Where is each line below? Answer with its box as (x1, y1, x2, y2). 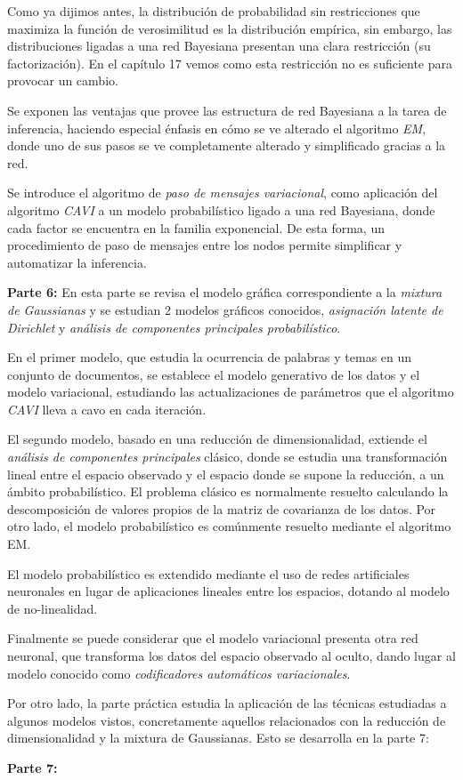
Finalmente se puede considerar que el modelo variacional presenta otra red (7, 629, 418, 647)
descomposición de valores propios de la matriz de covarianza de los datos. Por (7, 499, 436, 518)
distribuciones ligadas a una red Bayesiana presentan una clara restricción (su (7, 36, 431, 55)
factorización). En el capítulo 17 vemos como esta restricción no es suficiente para (7, 53, 453, 72)
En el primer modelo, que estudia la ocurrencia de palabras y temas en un (7, 348, 412, 366)
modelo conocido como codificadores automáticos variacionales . (7, 663, 351, 682)
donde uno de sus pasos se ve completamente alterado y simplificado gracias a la (7, 136, 446, 155)
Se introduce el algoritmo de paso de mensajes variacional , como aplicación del (7, 183, 438, 202)
